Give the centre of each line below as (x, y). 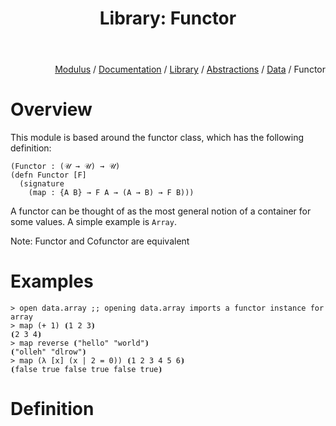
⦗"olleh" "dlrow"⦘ (48, 352)
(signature (42, 184)
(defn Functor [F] (48, 175)
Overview (51, 109)
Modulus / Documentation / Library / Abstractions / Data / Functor (190, 69)
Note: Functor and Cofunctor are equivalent (100, 241)
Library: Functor (168, 18)
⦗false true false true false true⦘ (86, 370)
